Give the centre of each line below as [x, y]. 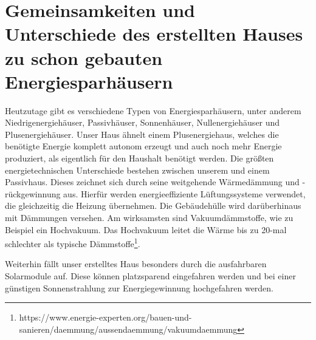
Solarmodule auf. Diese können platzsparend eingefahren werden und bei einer [150, 276]
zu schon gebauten [84, 57]
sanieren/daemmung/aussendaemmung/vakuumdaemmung [128, 329]
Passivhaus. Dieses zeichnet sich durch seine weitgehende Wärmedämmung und [152, 182]
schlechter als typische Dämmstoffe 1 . [73, 243]
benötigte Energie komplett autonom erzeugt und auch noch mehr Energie [143, 146]
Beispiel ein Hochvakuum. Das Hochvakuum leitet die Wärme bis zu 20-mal [146, 229]
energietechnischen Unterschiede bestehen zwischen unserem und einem [137, 170]
